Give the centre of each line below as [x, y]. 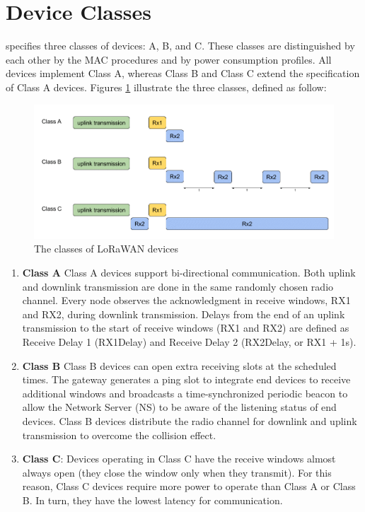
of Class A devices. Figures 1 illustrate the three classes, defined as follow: [166, 87]
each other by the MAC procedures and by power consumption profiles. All [169, 59]
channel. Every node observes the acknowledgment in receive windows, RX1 [186, 300]
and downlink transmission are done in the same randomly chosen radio [178, 286]
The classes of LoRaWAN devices [106, 249]
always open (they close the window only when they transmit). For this [177, 472]
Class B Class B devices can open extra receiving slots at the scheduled [179, 365]
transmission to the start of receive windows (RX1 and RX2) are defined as [186, 328]
